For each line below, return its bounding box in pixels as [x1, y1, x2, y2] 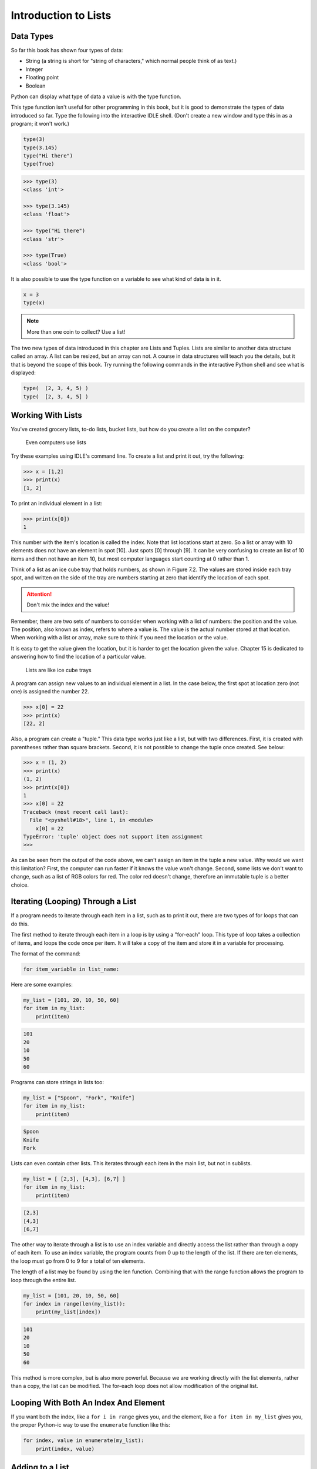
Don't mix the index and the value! [26, 601, 110, 608]
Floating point [25, 74, 59, 81]
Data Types [11, 31, 54, 41]
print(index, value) [35, 1445, 95, 1452]
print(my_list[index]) [35, 1309, 101, 1316]
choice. [11, 881, 29, 888]
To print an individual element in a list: [11, 499, 103, 507]
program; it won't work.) [11, 120, 70, 128]
